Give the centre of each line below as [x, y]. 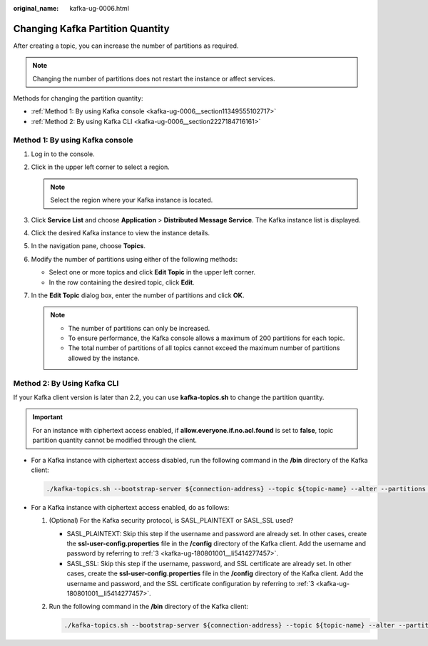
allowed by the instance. [104, 358]
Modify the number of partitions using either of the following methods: [134, 259]
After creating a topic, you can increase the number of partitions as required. [126, 46]
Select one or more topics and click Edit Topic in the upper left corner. [152, 272]
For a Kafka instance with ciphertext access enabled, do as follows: [130, 507]
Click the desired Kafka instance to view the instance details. [121, 232]
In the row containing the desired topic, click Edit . [122, 282]
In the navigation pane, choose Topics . [88, 246]
